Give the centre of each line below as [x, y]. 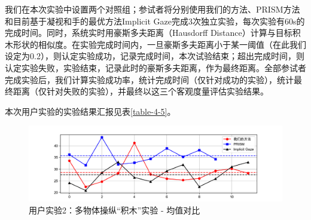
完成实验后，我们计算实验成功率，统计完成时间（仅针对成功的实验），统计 [149, 79]
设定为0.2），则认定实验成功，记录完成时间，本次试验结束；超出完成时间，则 [155, 56]
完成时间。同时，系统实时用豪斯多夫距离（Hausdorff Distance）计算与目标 [149, 33]
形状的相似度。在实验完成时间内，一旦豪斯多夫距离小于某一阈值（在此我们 [159, 44]
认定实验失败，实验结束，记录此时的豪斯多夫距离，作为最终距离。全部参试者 [155, 67]
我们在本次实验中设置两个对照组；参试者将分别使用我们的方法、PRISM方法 [153, 9]
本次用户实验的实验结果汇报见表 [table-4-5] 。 [90, 111]
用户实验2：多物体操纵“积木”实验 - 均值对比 [115, 210]
